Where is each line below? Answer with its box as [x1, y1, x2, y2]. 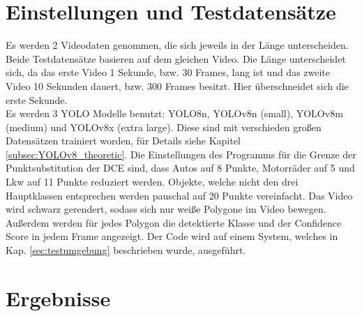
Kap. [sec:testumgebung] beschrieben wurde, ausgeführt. [6, 243, 246, 257]
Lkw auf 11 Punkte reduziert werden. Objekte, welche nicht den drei [6, 174, 299, 189]
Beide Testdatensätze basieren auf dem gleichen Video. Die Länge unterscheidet [6, 51, 346, 66]
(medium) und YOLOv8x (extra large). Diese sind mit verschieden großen [6, 119, 322, 134]
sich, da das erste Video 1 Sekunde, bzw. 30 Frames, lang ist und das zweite [6, 65, 331, 80]
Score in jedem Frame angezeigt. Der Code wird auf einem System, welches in [6, 229, 338, 243]
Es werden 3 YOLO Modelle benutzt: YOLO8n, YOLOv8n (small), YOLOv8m [6, 106, 343, 121]
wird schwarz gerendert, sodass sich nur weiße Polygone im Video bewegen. [6, 202, 326, 216]
